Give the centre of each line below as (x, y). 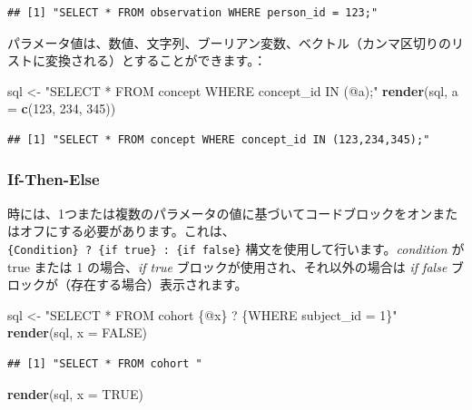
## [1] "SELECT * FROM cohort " (105, 364)
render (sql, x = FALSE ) (77, 332)
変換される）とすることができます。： (156, 60)
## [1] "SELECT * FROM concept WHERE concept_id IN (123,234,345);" (219, 139)
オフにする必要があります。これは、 (127, 231)
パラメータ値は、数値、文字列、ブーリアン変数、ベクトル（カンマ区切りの (230, 42)
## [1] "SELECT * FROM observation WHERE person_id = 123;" (193, 13)
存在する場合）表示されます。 (159, 284)
